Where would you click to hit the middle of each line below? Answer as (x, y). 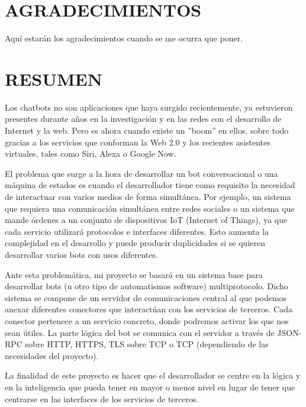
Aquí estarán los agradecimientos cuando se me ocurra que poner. (124, 38)
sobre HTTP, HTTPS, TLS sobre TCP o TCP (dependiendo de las (147, 344)
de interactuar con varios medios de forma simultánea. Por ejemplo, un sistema (148, 196)
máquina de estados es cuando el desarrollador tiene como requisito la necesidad (150, 185)
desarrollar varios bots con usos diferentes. (81, 254)
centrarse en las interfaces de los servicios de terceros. (102, 398)
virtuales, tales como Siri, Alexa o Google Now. (91, 154)
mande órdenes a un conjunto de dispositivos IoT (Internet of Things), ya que (146, 220)
